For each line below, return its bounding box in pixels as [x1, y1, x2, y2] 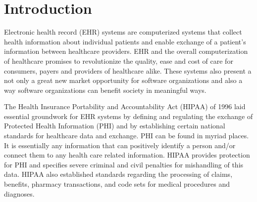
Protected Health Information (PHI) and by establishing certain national [4, 121, 225, 131]
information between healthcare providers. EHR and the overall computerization [4, 46, 248, 56]
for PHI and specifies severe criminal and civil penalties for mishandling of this [4, 159, 244, 169]
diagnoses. [4, 188, 35, 199]
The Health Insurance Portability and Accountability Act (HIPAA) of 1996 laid [4, 101, 246, 112]
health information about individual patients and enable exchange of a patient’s [4, 36, 246, 46]
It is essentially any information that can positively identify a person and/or [4, 140, 236, 150]
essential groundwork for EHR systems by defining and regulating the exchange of [4, 111, 253, 121]
